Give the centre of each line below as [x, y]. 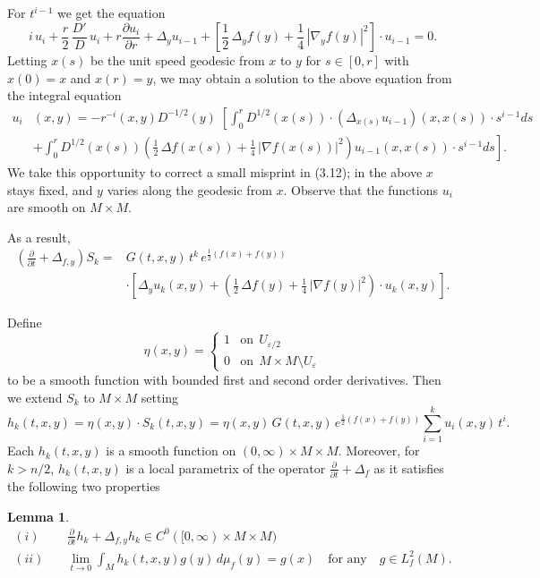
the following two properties [84, 486]
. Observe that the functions [360, 189]
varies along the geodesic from [189, 189]
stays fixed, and [50, 189]
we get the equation [111, 13]
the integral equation [64, 95]
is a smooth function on [171, 450]
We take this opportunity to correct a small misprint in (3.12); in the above [215, 171]
